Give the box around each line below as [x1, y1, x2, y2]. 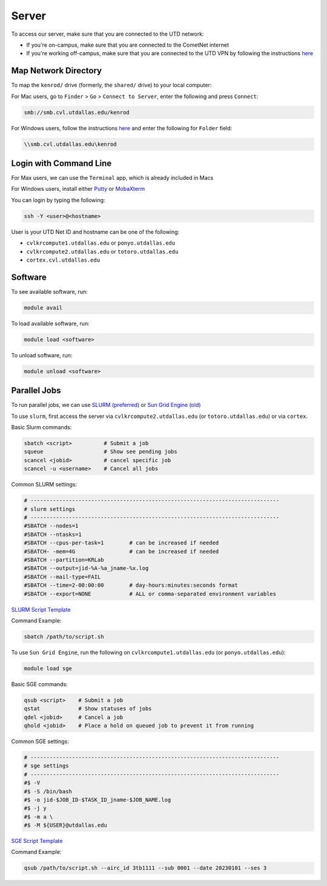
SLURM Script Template [11, 606, 71, 613]
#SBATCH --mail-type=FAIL [24, 573, 101, 580]
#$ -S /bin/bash [24, 788, 73, 795]
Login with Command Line [11, 158, 112, 168]
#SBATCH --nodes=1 [24, 523, 79, 529]
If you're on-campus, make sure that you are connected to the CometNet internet [26, 41, 230, 48]
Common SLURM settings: [11, 481, 78, 488]
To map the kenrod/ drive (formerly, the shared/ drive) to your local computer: [11, 82, 212, 89]
